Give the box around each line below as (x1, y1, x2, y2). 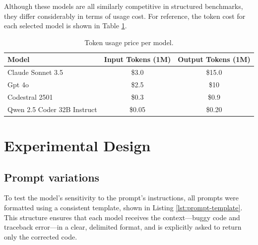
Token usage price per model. (84, 37, 174, 47)
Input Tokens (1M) (104, 54, 171, 64)
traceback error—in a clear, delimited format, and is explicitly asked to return (4, 222, 242, 232)
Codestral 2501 (7, 91, 53, 102)
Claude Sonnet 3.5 (7, 67, 64, 77)
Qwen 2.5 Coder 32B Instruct (7, 104, 97, 114)
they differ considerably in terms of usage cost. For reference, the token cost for (4, 10, 246, 21)
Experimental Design (4, 135, 151, 156)
